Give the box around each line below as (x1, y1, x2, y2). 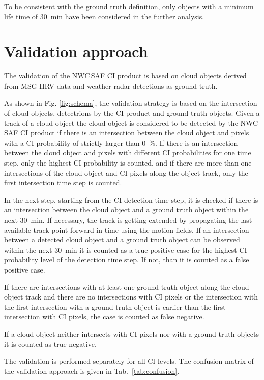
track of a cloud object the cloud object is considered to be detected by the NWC (4, 117, 258, 128)
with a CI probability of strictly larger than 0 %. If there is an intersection (4, 137, 238, 148)
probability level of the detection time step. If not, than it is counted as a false (4, 254, 249, 265)
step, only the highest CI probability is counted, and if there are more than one (4, 157, 252, 168)
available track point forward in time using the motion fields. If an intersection (4, 224, 249, 235)
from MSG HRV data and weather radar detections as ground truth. (4, 80, 218, 91)
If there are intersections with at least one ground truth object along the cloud (4, 281, 249, 292)
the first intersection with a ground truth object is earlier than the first (4, 301, 226, 312)
